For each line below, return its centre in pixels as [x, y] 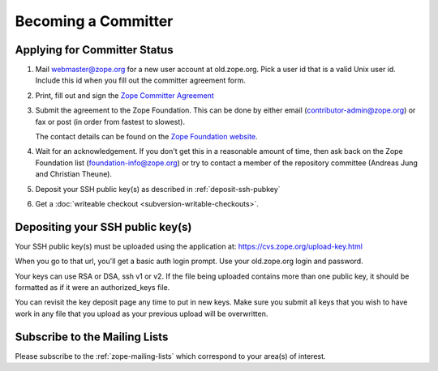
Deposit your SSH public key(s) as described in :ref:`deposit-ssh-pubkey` [158, 189]
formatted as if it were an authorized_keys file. [92, 288]
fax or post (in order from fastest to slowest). [110, 122]
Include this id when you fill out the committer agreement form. [141, 80]
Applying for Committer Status [94, 50]
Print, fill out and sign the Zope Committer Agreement [125, 95]
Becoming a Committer [94, 21]
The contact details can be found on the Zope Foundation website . [147, 137]
